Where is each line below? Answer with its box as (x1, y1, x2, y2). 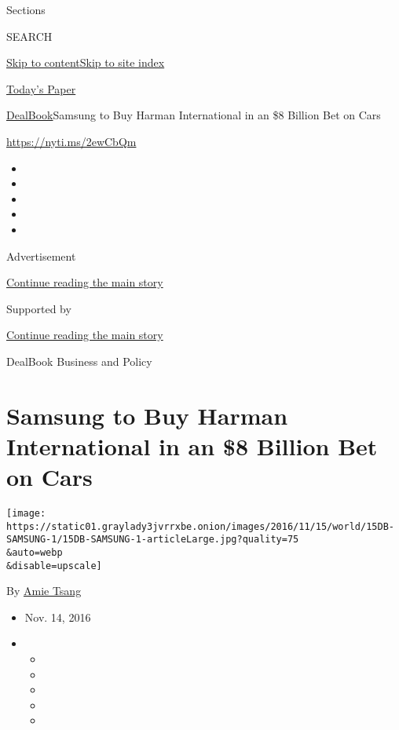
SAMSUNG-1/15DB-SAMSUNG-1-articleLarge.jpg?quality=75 (6, 534, 299, 546)
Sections (6, 2, 46, 17)
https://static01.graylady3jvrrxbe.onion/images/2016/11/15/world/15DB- (6, 520, 394, 532)
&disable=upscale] (6, 560, 102, 571)
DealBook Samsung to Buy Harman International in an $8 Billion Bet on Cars (6, 107, 381, 123)
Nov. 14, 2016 (24, 608, 91, 625)
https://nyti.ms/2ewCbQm (6, 133, 137, 149)
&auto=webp (6, 546, 63, 558)
